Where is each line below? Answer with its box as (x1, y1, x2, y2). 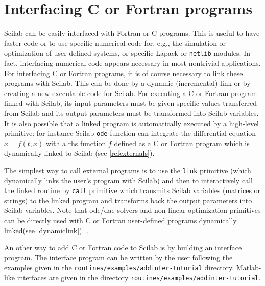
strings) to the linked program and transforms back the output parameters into (4, 195, 252, 205)
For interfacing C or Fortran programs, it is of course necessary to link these (4, 67, 243, 78)
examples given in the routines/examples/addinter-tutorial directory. (4, 262, 234, 273)
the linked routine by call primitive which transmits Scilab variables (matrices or (4, 185, 261, 196)
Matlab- (236, 262, 261, 273)
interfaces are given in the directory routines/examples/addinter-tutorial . (17, 272, 261, 283)
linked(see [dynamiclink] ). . (4, 225, 89, 235)
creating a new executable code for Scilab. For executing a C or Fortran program (4, 87, 257, 98)
